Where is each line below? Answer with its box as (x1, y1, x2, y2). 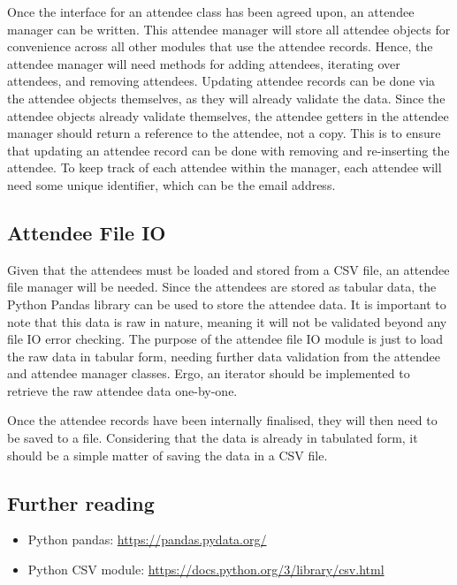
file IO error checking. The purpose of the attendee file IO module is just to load (7, 330, 444, 348)
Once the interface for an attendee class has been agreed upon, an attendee (7, 3, 415, 20)
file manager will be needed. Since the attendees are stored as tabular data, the (7, 277, 437, 296)
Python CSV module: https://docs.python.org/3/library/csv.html (27, 560, 385, 579)
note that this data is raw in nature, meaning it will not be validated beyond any (7, 312, 447, 330)
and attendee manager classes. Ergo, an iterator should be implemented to (7, 364, 410, 383)
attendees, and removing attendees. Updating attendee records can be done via (7, 72, 436, 90)
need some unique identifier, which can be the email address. (7, 175, 336, 194)
